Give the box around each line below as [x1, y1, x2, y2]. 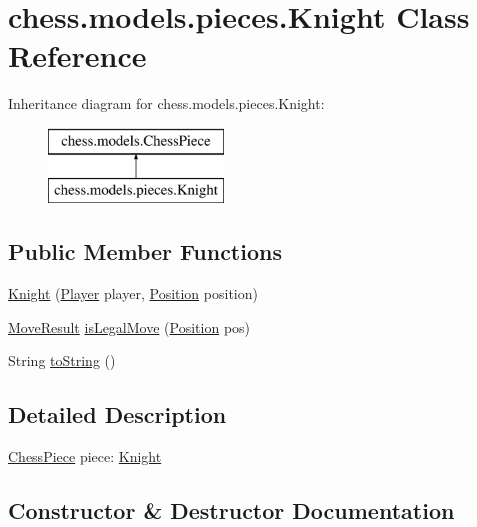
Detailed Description [8, 399, 227, 430]
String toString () [8, 350, 116, 371]
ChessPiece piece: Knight [8, 446, 162, 467]
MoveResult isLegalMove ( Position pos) [8, 316, 251, 337]
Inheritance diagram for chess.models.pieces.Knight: [8, 93, 325, 114]
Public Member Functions [8, 236, 282, 267]
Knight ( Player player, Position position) [8, 283, 258, 304]
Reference [8, 35, 147, 76]
